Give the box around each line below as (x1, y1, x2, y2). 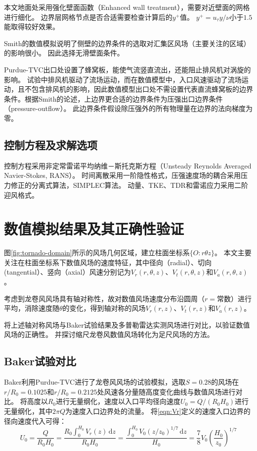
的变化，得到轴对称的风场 (62, 303, 146, 313)
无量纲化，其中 (4, 405, 52, 416)
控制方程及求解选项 (4, 137, 97, 152)
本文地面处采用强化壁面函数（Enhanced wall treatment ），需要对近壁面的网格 (4, 2, 250, 12)
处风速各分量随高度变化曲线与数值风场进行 (97, 386, 236, 396)
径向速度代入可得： (4, 415, 66, 426)
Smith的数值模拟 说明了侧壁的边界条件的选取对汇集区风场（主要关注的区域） (4, 38, 251, 48)
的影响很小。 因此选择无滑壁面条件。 (4, 48, 124, 58)
